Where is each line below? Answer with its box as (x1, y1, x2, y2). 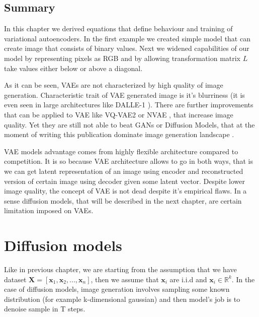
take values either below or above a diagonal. (4, 62, 143, 73)
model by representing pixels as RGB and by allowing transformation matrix (4, 52, 241, 63)
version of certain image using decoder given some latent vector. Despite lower (4, 175, 245, 186)
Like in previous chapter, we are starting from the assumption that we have (4, 264, 237, 275)
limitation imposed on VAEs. (4, 205, 94, 216)
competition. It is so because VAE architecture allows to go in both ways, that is (4, 156, 253, 166)
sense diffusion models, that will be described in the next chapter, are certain (4, 195, 242, 206)
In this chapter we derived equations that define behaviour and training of (4, 23, 233, 34)
